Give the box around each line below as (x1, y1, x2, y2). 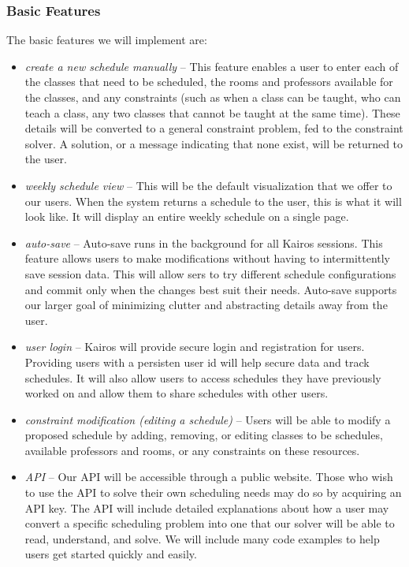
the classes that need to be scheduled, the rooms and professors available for (24, 73, 393, 90)
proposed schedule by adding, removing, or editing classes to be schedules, (24, 427, 383, 443)
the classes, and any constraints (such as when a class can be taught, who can (24, 89, 401, 105)
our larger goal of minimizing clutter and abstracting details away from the (24, 297, 388, 313)
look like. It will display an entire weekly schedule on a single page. (24, 208, 349, 225)
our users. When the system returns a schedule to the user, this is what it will (24, 192, 402, 209)
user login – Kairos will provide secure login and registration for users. (24, 338, 365, 355)
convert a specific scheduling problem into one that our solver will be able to (24, 515, 395, 532)
